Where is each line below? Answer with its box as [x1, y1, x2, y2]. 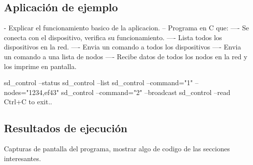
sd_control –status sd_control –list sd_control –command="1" [4, 77, 193, 88]
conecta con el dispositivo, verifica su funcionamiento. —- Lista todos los [4, 32, 222, 42]
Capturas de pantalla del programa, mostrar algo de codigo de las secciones [4, 143, 230, 154]
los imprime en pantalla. [4, 61, 77, 71]
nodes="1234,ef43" [4, 87, 59, 97]
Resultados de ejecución [4, 120, 128, 136]
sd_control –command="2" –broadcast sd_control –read [61, 87, 230, 97]
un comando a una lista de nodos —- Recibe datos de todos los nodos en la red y [4, 51, 248, 61]
